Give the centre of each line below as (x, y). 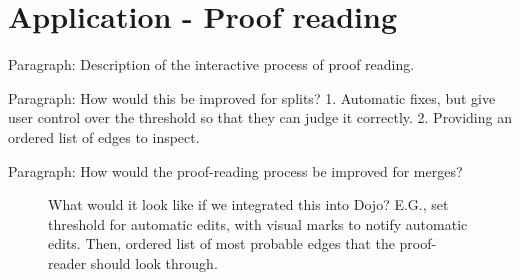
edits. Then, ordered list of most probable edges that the (221, 243)
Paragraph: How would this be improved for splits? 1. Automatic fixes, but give (252, 97)
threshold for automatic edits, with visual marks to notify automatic (258, 223)
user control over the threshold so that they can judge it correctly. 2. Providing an (260, 117)
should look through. (154, 262)
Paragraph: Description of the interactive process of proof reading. (211, 64)
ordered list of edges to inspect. (104, 136)
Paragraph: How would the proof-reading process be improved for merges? (235, 170)
